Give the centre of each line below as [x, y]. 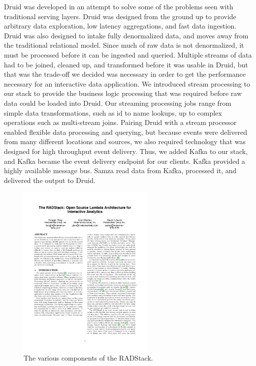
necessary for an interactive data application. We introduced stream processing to [127, 83]
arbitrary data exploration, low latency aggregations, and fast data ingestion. [120, 26]
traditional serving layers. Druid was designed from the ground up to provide [120, 16]
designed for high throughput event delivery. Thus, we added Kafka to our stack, [126, 151]
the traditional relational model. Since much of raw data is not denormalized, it [124, 45]
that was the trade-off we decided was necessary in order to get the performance [125, 74]
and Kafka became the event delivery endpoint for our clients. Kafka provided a [125, 161]
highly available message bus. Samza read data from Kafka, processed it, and [120, 170]
